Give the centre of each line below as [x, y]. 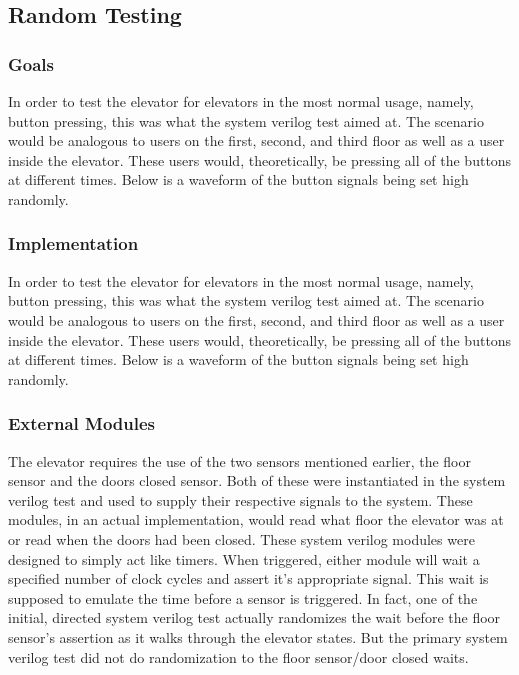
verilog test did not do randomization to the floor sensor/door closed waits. [238, 656]
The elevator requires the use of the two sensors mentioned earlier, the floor [239, 460]
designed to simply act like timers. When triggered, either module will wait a [244, 558]
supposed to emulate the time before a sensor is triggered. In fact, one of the [243, 597]
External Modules [82, 423]
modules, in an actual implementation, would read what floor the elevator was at [256, 519]
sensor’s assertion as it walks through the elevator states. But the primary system [258, 636]
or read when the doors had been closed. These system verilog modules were [241, 538]
